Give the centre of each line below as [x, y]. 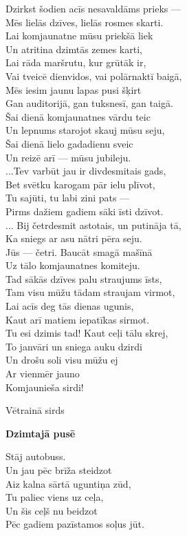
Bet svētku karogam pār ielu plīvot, [80, 184]
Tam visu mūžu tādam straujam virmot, [90, 292]
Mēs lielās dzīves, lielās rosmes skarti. [85, 22]
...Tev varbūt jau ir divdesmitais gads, [86, 171]
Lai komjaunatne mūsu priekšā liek [79, 36]
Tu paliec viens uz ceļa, [55, 497]
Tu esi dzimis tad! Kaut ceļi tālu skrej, [87, 333]
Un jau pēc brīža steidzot [59, 470]
